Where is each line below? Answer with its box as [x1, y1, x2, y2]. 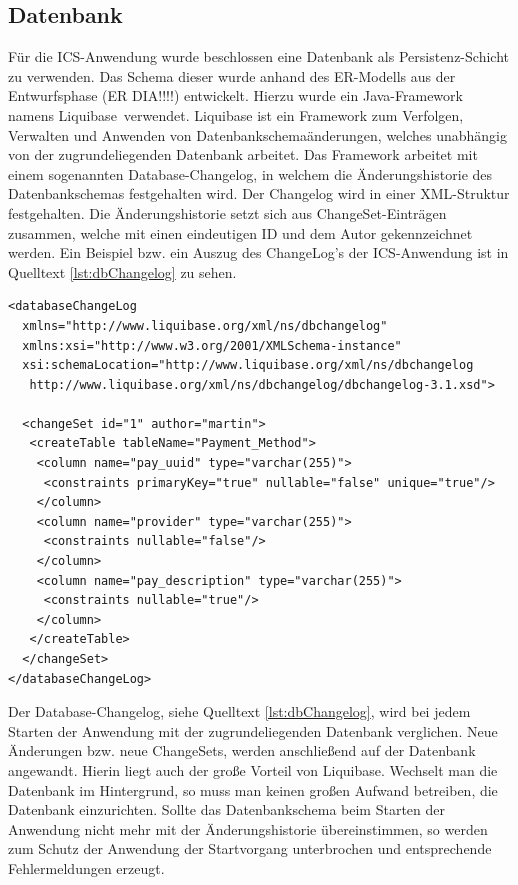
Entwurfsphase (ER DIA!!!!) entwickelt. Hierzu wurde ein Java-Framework [8, 85, 463, 106]
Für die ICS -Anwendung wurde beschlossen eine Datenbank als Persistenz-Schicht [8, 46, 509, 67]
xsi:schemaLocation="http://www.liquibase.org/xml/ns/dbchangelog [22, 358, 474, 373]
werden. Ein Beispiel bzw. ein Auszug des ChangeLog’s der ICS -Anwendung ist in [8, 242, 509, 263]
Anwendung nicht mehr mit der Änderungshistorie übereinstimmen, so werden [8, 818, 488, 839]
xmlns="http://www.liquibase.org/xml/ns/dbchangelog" [22, 318, 388, 333]
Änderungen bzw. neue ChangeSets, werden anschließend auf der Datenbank [8, 740, 476, 761]
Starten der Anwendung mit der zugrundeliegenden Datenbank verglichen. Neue [8, 720, 498, 741]
